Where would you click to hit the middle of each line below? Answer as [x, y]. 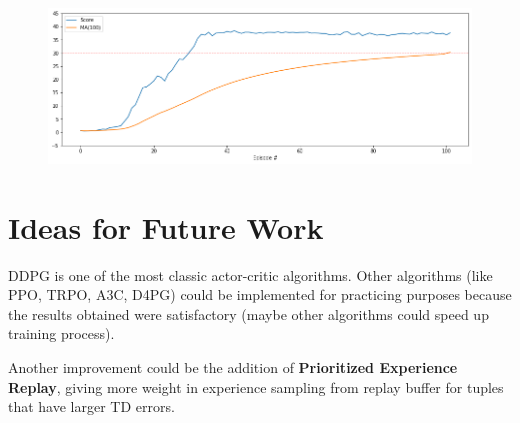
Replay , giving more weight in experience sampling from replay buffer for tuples [256, 386]
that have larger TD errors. [91, 406]
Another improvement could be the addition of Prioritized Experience [233, 366]
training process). [61, 333]
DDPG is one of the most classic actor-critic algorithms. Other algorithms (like [250, 274]
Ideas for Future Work [166, 226]
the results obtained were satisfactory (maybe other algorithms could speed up [248, 313]
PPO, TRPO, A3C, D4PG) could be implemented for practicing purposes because [260, 294]
